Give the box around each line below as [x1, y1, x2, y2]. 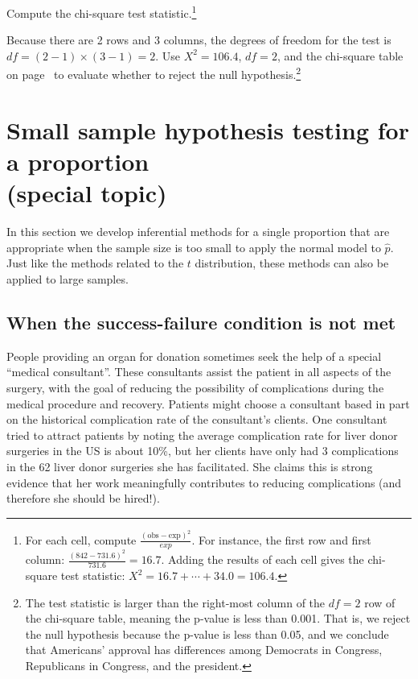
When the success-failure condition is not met [6, 309, 396, 334]
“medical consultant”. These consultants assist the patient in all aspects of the [6, 363, 391, 380]
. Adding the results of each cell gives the [161, 551, 364, 568]
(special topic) [6, 176, 167, 209]
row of [364, 594, 395, 611]
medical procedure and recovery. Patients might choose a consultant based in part [6, 395, 410, 412]
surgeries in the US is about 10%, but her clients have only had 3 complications [6, 442, 399, 459]
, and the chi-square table [277, 47, 404, 64]
